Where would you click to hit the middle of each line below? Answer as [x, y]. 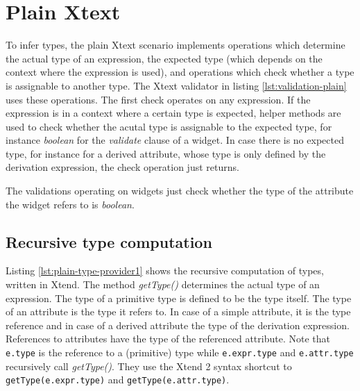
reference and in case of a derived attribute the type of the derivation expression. [178, 325]
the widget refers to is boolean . [70, 204]
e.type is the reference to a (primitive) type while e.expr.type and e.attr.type [180, 352]
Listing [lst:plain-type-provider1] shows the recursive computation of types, [165, 271]
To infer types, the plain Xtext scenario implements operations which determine [175, 45]
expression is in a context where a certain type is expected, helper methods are [173, 113]
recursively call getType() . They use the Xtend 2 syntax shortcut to [149, 366]
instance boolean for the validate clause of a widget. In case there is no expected [175, 140]
